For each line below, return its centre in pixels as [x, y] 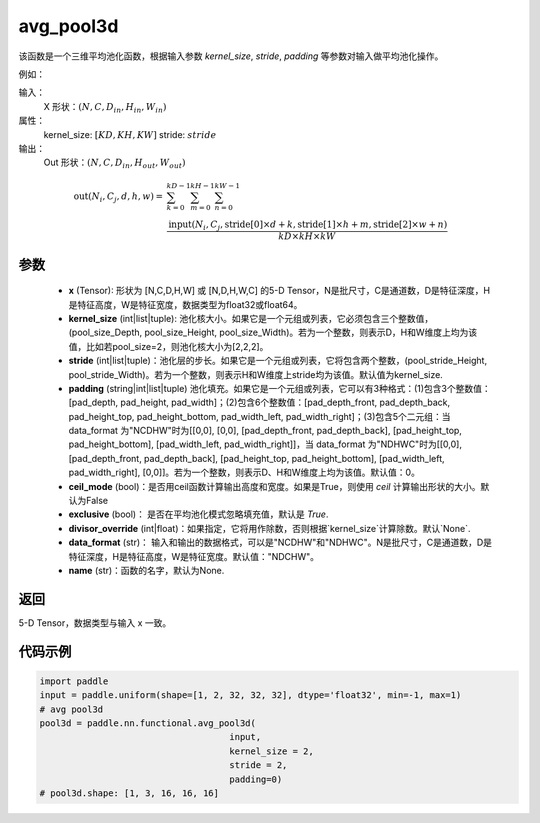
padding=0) [256, 779]
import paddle [74, 681]
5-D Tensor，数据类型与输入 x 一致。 [95, 622]
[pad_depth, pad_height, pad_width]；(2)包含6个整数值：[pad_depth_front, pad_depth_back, [259, 402]
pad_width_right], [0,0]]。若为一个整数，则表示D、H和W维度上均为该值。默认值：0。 [244, 472]
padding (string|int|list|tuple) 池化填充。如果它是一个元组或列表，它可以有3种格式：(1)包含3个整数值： [280, 388]
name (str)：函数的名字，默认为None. [146, 570]
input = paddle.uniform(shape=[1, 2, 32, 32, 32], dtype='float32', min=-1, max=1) [250, 695]
